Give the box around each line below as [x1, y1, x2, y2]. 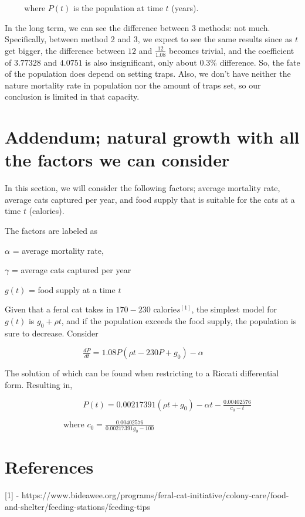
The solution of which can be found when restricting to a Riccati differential [5, 367, 279, 379]
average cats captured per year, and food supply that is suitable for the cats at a [5, 193, 295, 205]
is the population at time [73, 2, 163, 13]
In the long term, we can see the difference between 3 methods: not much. [5, 21, 270, 33]
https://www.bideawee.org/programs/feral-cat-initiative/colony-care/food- [21, 489, 289, 501]
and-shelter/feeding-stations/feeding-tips [5, 500, 150, 512]
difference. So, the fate [219, 56, 300, 68]
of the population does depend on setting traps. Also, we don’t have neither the [5, 67, 291, 80]
